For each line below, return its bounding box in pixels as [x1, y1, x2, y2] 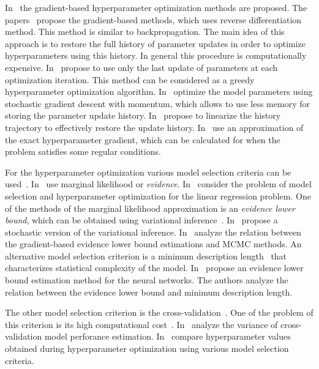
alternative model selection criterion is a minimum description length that [5, 249, 287, 262]
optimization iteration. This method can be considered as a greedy [5, 73, 255, 86]
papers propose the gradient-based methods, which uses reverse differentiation [5, 13, 302, 26]
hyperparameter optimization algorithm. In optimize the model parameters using [5, 85, 313, 98]
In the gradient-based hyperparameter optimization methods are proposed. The [5, 1, 307, 13]
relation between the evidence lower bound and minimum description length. [5, 285, 293, 298]
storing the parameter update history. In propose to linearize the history [5, 109, 281, 122]
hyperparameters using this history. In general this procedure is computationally [5, 49, 307, 62]
